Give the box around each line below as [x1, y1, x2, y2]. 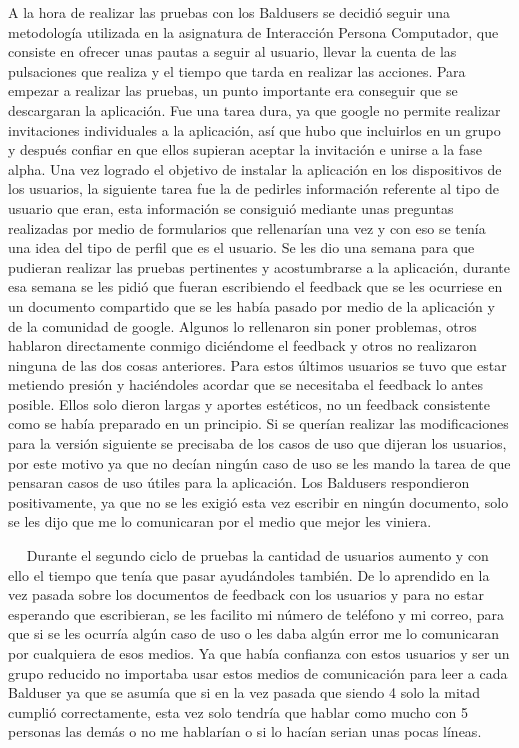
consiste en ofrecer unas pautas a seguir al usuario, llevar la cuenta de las [8, 41, 457, 62]
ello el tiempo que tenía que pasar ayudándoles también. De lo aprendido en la [8, 564, 490, 585]
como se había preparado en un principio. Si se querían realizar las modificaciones [8, 413, 509, 434]
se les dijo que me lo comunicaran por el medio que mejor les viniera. [8, 511, 432, 532]
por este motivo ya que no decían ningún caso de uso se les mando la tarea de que [8, 452, 511, 473]
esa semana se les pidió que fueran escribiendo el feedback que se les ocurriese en [8, 276, 503, 297]
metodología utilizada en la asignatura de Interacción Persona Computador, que [8, 21, 499, 42]
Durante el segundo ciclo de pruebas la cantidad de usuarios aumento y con [26, 545, 489, 566]
